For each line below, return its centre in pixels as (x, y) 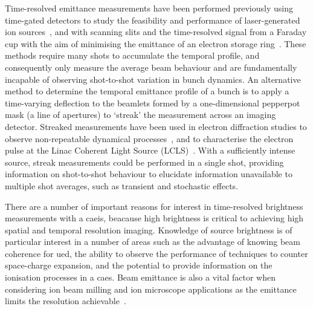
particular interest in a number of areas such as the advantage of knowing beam (153, 242)
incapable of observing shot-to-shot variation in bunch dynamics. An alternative (153, 79)
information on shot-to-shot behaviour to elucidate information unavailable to (149, 174)
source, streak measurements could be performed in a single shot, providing (144, 162)
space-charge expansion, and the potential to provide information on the (139, 265)
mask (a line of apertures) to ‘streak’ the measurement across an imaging (140, 115)
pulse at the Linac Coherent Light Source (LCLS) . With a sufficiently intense (150, 150)
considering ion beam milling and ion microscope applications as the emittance (151, 289)
